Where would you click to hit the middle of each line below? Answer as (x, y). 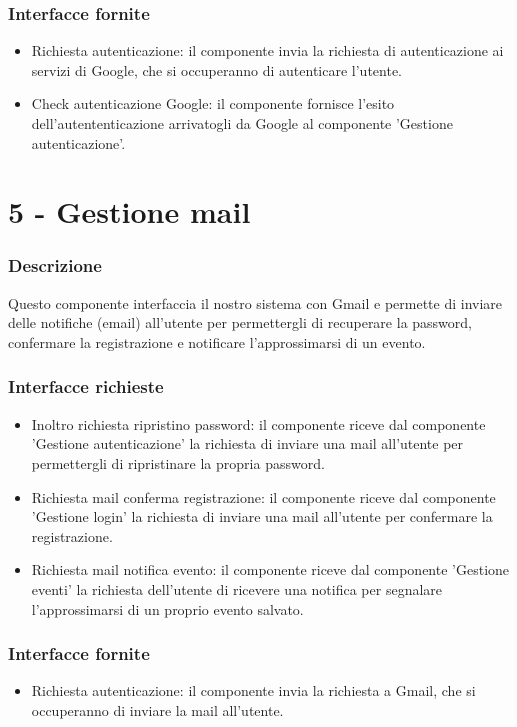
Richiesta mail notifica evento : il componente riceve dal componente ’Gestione (270, 569)
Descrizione (55, 265)
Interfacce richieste (86, 386)
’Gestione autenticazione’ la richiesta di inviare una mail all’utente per (247, 443)
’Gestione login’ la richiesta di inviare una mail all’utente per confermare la (262, 516)
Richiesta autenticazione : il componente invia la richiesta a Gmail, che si (253, 690)
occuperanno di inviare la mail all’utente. (157, 709)
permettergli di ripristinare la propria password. (178, 462)
